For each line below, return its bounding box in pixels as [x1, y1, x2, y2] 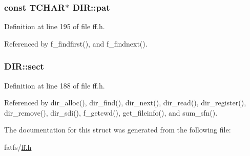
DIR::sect [4, 60, 44, 73]
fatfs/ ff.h [4, 142, 32, 152]
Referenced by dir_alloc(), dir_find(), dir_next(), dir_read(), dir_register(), [4, 97, 246, 108]
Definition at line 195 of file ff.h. [4, 21, 105, 32]
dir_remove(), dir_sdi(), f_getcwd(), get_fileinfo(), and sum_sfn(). [4, 107, 218, 118]
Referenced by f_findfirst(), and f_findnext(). [4, 38, 148, 49]
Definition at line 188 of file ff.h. [4, 80, 105, 91]
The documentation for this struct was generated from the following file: [4, 124, 231, 135]
